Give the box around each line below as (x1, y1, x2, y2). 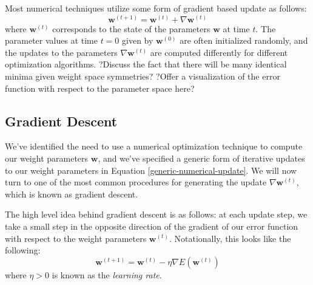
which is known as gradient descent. (5, 187, 138, 200)
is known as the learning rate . (52, 268, 162, 281)
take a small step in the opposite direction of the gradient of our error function (5, 219, 298, 232)
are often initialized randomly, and (180, 34, 308, 47)
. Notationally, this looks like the (169, 232, 291, 244)
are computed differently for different (150, 46, 288, 58)
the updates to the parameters (5, 46, 118, 58)
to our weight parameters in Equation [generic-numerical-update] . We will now (5, 163, 297, 176)
